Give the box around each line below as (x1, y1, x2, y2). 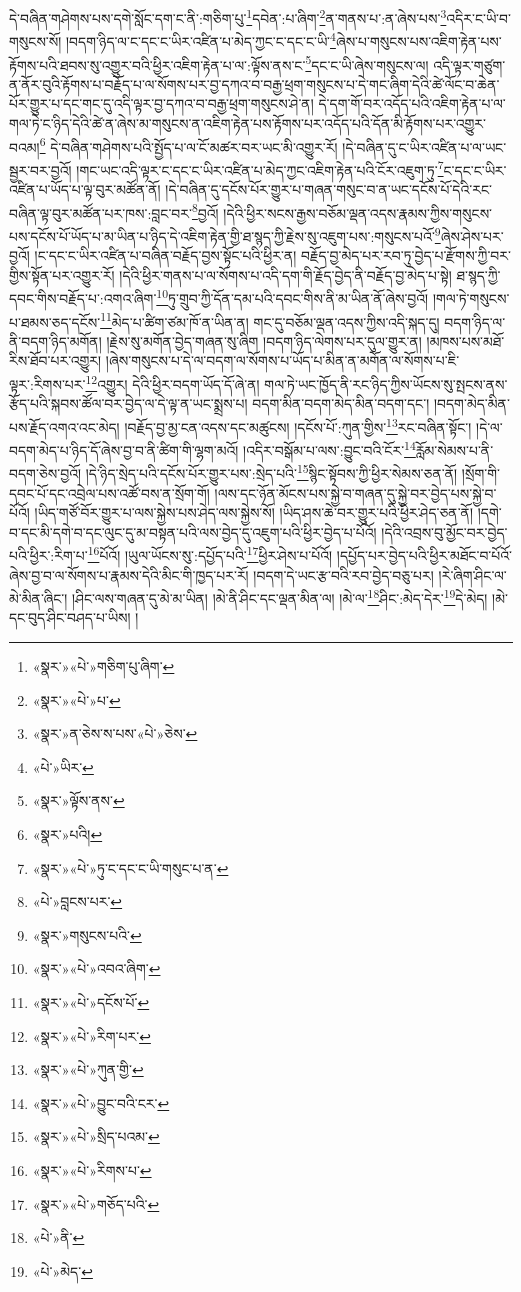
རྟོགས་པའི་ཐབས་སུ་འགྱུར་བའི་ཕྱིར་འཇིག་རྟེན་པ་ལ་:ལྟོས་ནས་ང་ (9, 54, 306, 75)
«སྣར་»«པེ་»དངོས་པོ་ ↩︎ (32, 992, 150, 1012)
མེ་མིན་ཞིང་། (9, 587, 68, 608)
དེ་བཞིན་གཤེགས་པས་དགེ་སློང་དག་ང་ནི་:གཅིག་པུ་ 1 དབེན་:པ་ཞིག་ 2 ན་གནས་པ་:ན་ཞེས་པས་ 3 (9, 5, 447, 28)
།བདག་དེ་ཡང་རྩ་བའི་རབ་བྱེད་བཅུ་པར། (253, 564, 434, 585)
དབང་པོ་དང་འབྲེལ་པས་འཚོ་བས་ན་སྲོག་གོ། (9, 482, 210, 503)
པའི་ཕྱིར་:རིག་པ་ (9, 545, 88, 566)
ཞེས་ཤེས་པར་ (440, 225, 504, 246)
